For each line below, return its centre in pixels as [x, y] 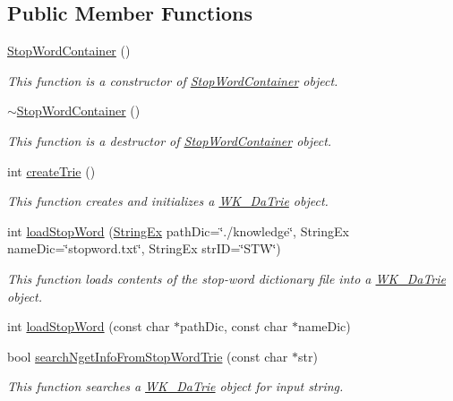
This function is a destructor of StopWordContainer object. [170, 140]
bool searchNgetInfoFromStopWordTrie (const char [148, 356]
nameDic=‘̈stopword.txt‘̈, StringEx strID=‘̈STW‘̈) [144, 248]
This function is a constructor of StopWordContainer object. [173, 80]
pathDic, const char [234, 326]
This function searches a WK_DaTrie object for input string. [175, 386]
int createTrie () [51, 171]
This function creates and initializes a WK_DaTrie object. [168, 201]
